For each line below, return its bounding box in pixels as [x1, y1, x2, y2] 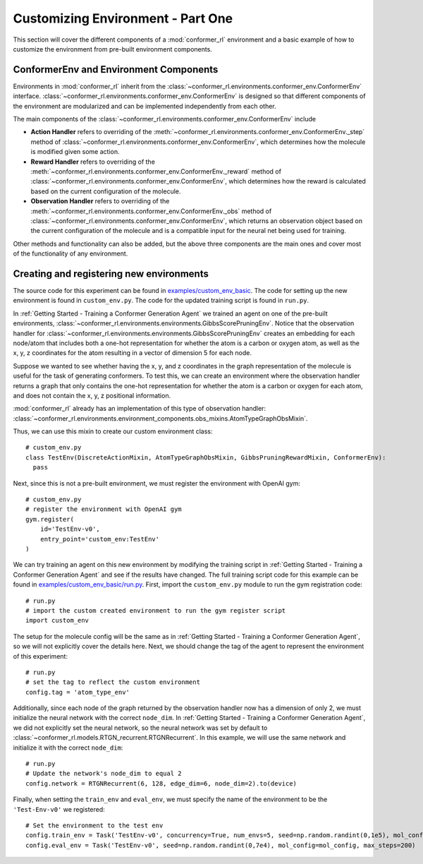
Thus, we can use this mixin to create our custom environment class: [13, 427, 213, 436]
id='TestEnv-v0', [39, 525, 100, 533]
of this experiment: [13, 652, 68, 660]
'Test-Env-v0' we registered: [13, 805, 105, 813]
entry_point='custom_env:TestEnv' [39, 535, 160, 543]
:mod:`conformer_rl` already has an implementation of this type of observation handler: [13, 404, 266, 413]
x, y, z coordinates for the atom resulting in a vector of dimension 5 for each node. [13, 349, 252, 357]
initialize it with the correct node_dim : [13, 743, 123, 752]
